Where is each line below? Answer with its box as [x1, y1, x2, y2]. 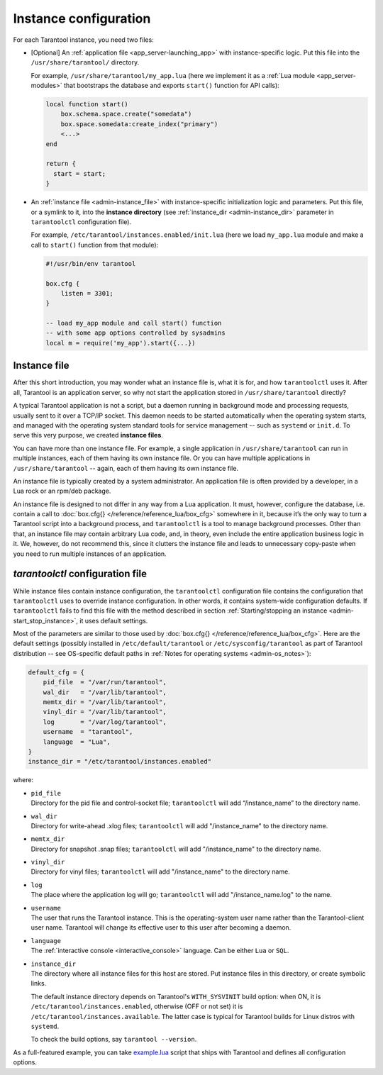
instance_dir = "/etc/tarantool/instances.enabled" [28, 757, 212, 766]
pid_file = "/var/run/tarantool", [43, 678, 167, 686]
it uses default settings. [79, 616, 148, 625]
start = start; [53, 169, 106, 177]
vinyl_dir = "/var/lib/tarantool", [43, 708, 167, 716]
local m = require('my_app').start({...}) [45, 339, 196, 347]
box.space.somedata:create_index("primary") [60, 120, 218, 128]
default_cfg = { [28, 668, 85, 676]
